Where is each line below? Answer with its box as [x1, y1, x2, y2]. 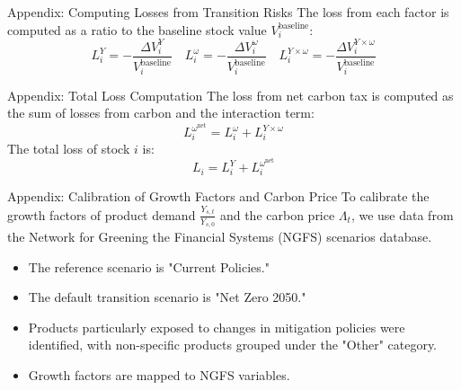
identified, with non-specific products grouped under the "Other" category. [28, 335, 438, 354]
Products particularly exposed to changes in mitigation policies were [28, 317, 405, 336]
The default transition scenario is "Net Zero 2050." [28, 288, 306, 306]
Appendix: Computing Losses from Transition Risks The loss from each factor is [7, 3, 449, 21]
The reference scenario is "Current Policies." [28, 257, 270, 276]
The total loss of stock [7, 138, 130, 157]
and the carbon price [219, 205, 335, 224]
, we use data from [350, 205, 454, 224]
